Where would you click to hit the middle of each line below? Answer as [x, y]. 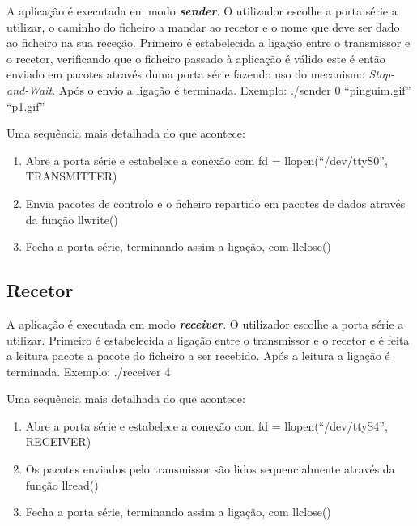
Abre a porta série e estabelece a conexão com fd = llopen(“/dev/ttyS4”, [206, 425]
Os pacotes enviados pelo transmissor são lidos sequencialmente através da [210, 469]
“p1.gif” [26, 106]
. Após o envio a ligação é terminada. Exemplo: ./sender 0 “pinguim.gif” [232, 89]
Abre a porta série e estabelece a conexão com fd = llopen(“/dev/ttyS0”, [206, 160]
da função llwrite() [72, 219]
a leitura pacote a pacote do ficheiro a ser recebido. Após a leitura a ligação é [198, 356]
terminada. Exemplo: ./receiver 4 [89, 371]
